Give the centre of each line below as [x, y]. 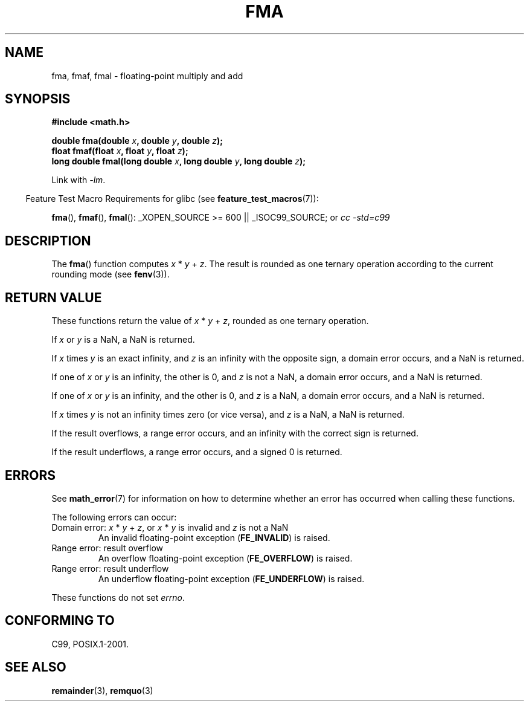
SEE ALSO [36, 667]
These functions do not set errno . [118, 597]
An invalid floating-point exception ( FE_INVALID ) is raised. [214, 537]
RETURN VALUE [53, 297]
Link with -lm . [79, 180]
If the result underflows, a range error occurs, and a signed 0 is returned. [197, 452]
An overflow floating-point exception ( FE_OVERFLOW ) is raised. [225, 558]
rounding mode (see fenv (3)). [111, 274]
